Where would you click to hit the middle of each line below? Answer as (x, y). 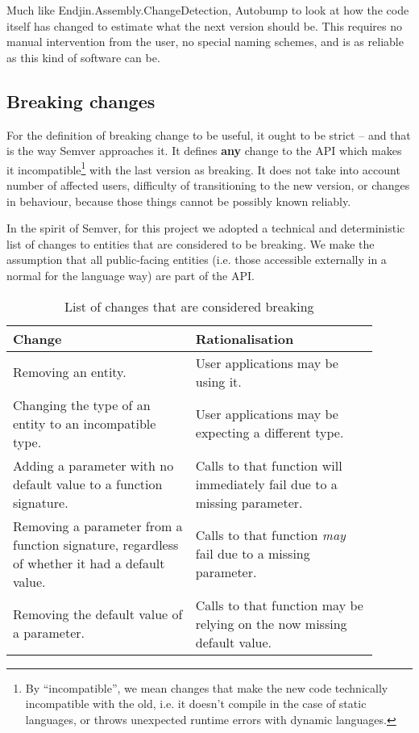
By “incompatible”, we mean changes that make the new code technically (207, 687)
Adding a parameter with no (93, 465)
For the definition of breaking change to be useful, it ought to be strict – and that (209, 134)
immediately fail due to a (266, 484)
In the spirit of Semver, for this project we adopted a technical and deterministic (206, 228)
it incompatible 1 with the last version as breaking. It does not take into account (203, 168)
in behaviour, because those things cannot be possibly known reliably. (179, 201)
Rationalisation (245, 338)
